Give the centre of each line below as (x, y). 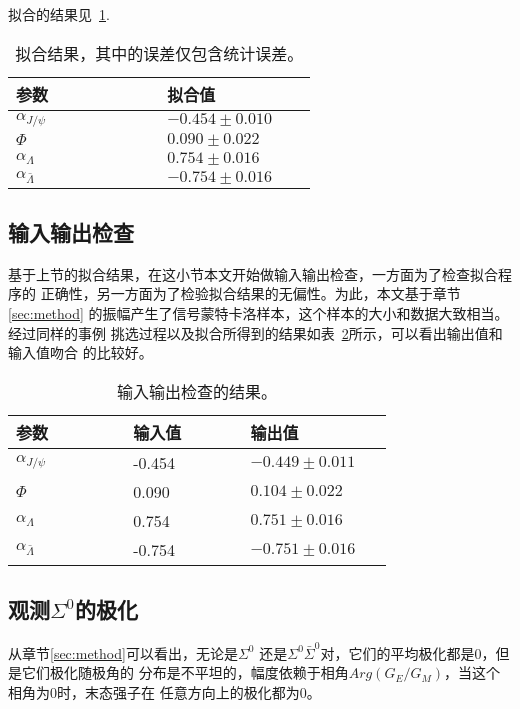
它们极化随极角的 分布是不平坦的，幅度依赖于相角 (185, 672)
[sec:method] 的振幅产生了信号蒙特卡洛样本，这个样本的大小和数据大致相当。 (258, 312)
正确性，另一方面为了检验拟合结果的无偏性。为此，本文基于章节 (250, 293)
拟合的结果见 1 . (59, 14)
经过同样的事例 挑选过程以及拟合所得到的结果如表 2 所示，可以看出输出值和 (255, 332)
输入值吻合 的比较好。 (80, 352)
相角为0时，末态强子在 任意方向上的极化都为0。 (164, 691)
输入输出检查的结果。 (196, 391)
